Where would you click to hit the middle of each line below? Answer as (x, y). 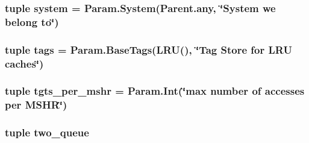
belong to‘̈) (32, 21)
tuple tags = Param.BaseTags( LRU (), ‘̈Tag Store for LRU (148, 49)
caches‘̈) (24, 63)
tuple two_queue (47, 132)
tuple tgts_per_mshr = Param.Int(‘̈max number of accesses (155, 91)
